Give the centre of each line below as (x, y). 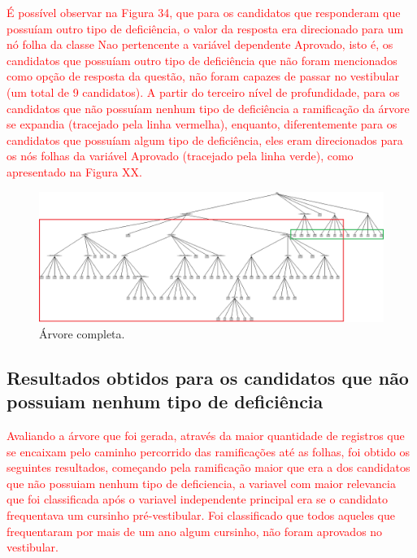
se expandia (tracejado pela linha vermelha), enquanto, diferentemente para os (202, 124)
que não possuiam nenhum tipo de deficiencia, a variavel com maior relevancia (201, 483)
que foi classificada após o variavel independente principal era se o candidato (198, 499)
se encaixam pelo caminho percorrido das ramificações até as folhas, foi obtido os (208, 451)
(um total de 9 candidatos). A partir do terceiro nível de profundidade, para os (203, 92)
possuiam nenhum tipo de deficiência (165, 401)
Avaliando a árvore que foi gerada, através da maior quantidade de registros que (206, 435)
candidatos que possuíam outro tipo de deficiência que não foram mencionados (202, 60)
